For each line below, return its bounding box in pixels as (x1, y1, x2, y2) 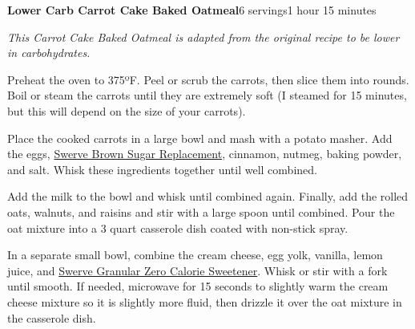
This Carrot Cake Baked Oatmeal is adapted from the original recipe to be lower (7, 28, 400, 45)
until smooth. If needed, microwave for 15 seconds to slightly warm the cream (7, 278, 389, 294)
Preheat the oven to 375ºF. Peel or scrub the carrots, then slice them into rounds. (7, 71, 409, 87)
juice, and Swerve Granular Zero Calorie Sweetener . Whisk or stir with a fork (7, 262, 388, 278)
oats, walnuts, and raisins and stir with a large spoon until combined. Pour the (7, 203, 395, 220)
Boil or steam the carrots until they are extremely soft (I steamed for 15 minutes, (7, 87, 407, 104)
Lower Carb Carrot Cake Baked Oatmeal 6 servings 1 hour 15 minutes (7, 2, 377, 18)
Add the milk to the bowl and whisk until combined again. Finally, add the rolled (7, 188, 409, 205)
